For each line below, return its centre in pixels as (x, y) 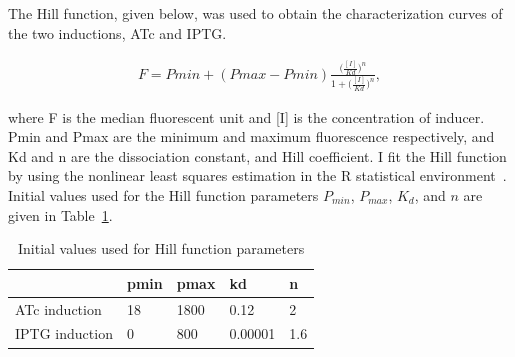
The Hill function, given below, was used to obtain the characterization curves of (255, 13)
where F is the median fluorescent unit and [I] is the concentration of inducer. (246, 116)
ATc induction (58, 308)
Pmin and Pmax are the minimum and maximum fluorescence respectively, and (251, 136)
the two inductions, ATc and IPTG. (117, 32)
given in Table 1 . (60, 214)
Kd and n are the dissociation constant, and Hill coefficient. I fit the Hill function (257, 155)
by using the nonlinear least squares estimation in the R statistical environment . (257, 175)
